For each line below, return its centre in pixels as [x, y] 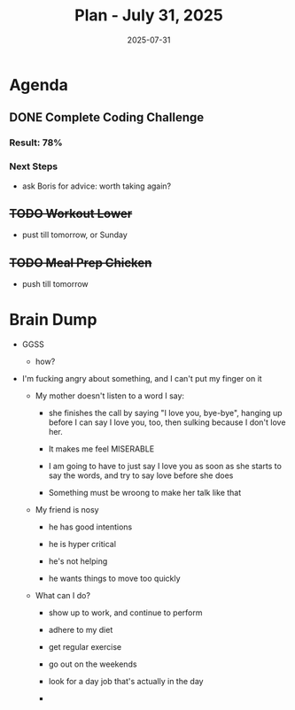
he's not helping [78, 561]
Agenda [39, 85]
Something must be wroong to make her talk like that [145, 493]
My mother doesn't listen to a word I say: [109, 396]
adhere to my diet [81, 630]
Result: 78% [36, 143]
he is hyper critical [82, 544]
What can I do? [63, 596]
